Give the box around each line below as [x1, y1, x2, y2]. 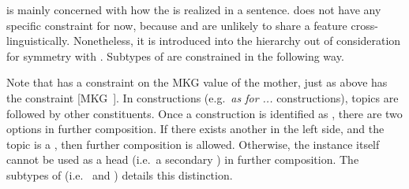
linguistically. [6, 32, 70, 49]
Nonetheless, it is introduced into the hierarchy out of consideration [73, 32, 401, 49]
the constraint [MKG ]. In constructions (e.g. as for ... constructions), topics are [6, 89, 399, 106]
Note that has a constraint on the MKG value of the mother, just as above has [6, 74, 388, 91]
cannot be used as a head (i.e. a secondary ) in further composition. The [6, 151, 359, 168]
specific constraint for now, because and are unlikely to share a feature [6, 17, 347, 33]
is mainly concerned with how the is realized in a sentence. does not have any [6, 2, 381, 17]
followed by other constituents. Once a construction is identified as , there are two [6, 105, 403, 121]
